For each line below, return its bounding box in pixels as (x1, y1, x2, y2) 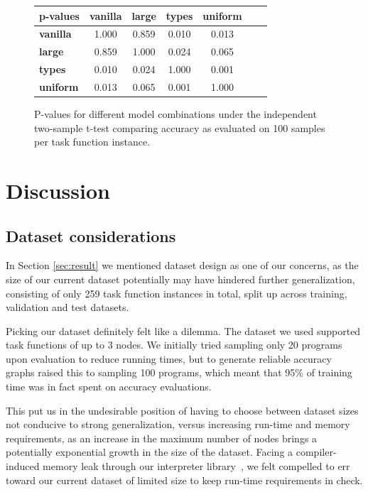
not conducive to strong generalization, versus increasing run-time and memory (6, 417, 350, 432)
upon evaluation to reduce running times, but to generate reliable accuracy (6, 351, 332, 366)
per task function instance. (34, 134, 151, 149)
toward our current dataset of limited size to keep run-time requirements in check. (6, 472, 363, 487)
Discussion (6, 175, 110, 204)
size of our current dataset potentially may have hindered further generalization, (6, 271, 355, 286)
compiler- (296, 444, 337, 459)
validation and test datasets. (6, 300, 129, 315)
